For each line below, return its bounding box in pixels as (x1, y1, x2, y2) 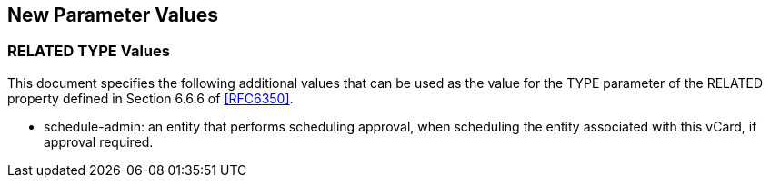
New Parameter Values (7, 4, 218, 26)
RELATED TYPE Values (7, 42, 170, 61)
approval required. (44, 133, 154, 150)
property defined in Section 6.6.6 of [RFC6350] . (7, 90, 294, 106)
